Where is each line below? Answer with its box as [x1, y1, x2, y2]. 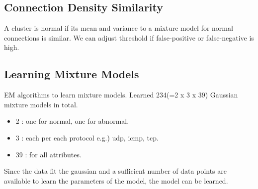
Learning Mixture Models [4, 66, 139, 82]
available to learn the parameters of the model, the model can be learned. [4, 175, 228, 186]
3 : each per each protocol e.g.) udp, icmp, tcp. [15, 132, 159, 142]
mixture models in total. [4, 99, 78, 109]
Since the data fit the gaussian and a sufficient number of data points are [4, 166, 227, 176]
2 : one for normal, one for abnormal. [15, 116, 129, 126]
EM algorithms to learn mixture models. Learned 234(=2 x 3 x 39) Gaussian [4, 90, 238, 100]
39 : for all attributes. [15, 149, 82, 159]
